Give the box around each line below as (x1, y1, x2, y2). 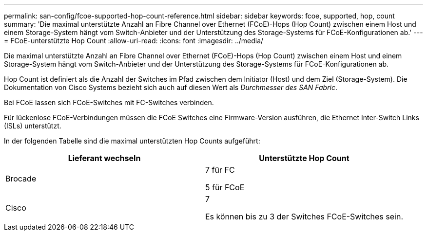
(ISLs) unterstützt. (4, 122, 61, 130)
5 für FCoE (205, 182, 245, 192)
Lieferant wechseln (68, 153, 141, 163)
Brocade (5, 174, 37, 183)
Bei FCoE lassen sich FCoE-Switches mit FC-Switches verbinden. (4, 98, 214, 107)
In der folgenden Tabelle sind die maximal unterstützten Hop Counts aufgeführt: (4, 137, 260, 145)
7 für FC (205, 165, 235, 175)
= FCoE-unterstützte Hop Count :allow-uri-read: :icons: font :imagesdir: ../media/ (4, 36, 264, 45)
